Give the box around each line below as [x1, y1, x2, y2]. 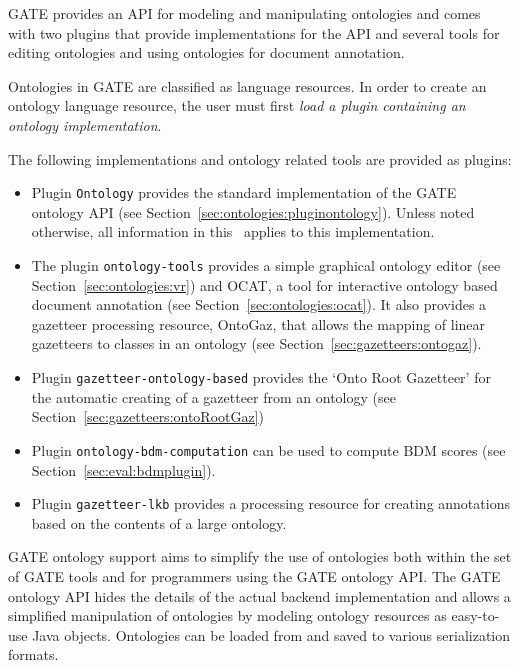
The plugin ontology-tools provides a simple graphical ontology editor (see [31, 255, 501, 275]
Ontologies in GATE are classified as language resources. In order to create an [8, 75, 487, 96]
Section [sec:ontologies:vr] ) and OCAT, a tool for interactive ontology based [31, 274, 498, 295]
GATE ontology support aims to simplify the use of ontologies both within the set [8, 546, 512, 567]
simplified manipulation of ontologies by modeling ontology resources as [8, 605, 447, 626]
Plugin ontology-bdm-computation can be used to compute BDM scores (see [31, 439, 506, 460]
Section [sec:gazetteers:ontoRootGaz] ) [31, 406, 265, 427]
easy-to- [451, 605, 500, 626]
